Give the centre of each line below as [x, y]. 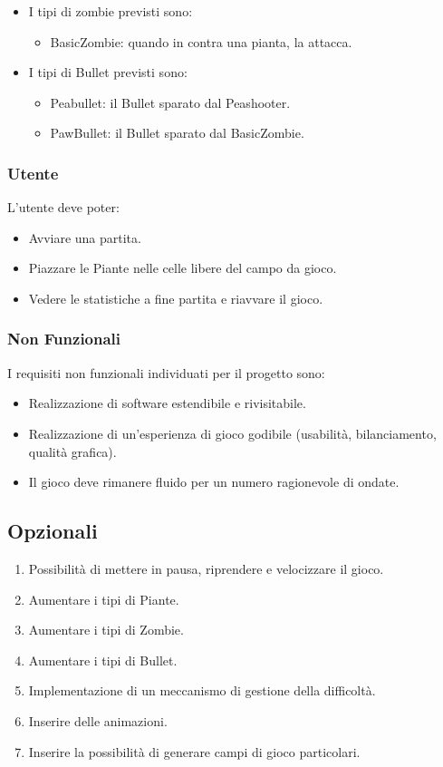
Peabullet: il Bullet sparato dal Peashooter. [170, 102]
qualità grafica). [72, 451]
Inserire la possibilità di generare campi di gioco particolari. [194, 751]
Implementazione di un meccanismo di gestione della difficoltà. [202, 690]
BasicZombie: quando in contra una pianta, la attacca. [201, 41]
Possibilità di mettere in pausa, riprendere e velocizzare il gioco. [206, 568]
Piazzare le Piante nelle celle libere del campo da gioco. [183, 268]
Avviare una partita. [85, 237]
